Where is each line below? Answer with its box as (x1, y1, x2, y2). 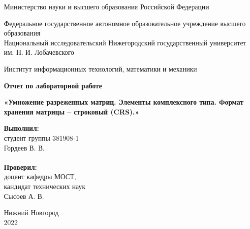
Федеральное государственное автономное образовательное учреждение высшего (4, 18, 246, 28)
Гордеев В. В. (4, 142, 45, 153)
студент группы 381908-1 (4, 132, 79, 143)
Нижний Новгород (4, 207, 59, 218)
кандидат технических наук (4, 181, 86, 191)
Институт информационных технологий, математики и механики (4, 63, 197, 74)
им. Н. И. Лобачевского (4, 47, 74, 57)
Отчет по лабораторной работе (4, 80, 102, 90)
